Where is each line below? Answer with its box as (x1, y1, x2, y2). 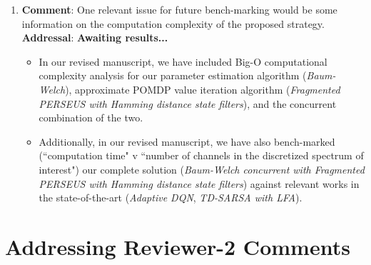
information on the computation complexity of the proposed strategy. (21, 16, 325, 31)
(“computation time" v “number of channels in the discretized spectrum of (39, 148, 364, 163)
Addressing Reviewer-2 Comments (5, 231, 350, 261)
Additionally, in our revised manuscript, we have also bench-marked (39, 134, 335, 149)
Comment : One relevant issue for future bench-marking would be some (21, 2, 337, 16)
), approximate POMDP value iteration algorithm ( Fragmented (65, 81, 340, 96)
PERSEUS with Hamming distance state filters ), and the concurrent (39, 96, 337, 111)
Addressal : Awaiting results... (21, 30, 168, 45)
